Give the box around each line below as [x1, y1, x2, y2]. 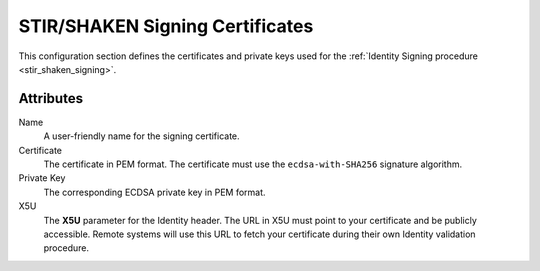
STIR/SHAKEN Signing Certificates [18, 15, 314, 37]
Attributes [18, 90, 84, 107]
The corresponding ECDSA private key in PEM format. [43, 186, 266, 198]
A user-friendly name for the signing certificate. [43, 130, 240, 142]
